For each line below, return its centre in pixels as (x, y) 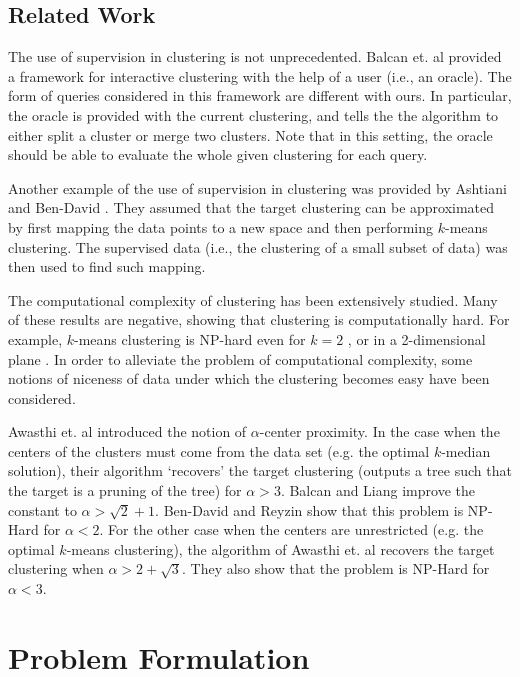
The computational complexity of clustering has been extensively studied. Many (253, 299)
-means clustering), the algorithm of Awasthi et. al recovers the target (280, 548)
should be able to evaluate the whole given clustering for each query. (218, 154)
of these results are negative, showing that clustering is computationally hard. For (259, 319)
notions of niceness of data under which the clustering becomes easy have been (249, 378)
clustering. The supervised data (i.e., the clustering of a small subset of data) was (258, 246)
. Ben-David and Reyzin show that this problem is (309, 509)
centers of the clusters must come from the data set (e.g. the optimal (219, 450)
